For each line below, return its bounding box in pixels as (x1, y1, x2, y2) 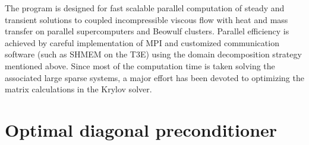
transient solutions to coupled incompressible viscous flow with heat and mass (5, 13, 288, 25)
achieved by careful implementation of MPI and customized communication (5, 36, 279, 49)
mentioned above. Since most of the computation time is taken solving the (5, 59, 275, 72)
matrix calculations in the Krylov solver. (5, 83, 152, 95)
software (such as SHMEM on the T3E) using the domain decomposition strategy (5, 48, 302, 60)
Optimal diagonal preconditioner (5, 117, 278, 141)
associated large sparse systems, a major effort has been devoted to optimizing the (5, 71, 304, 83)
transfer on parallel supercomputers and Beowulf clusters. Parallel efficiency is (5, 25, 289, 37)
